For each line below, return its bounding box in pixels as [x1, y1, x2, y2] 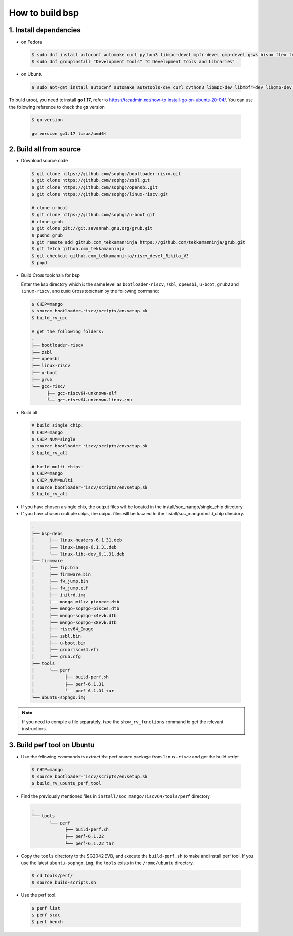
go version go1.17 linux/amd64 [31, 131, 107, 136]
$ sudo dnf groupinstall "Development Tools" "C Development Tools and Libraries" [31, 59, 235, 65]
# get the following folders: [31, 329, 104, 334]
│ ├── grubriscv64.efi [31, 647, 99, 652]
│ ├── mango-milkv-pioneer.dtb [31, 599, 120, 604]
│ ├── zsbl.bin [31, 633, 81, 639]
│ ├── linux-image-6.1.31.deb [31, 544, 117, 550]
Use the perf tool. [21, 892, 57, 898]
